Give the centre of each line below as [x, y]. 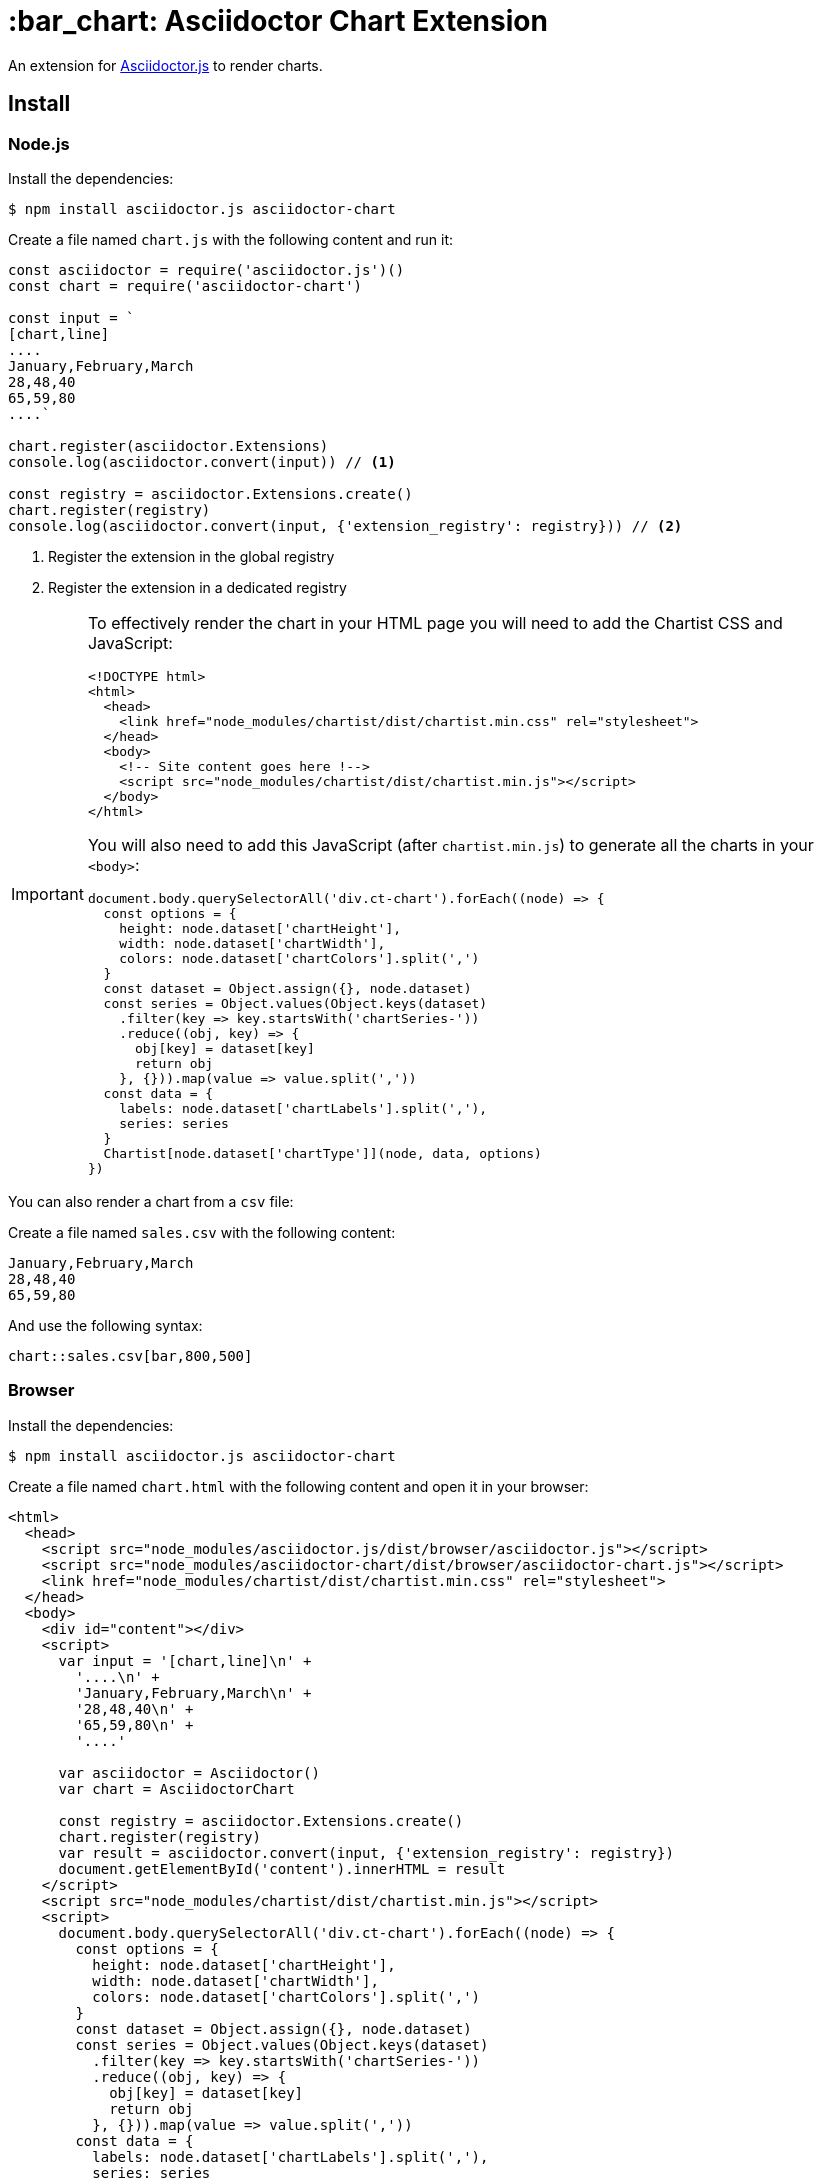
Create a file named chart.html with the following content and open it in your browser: [298, 1486]
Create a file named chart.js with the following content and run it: [231, 239]
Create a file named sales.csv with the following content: [202, 1232]
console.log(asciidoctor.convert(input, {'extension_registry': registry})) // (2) [345, 525]
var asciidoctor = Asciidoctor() [189, 1772]
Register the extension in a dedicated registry [197, 587]
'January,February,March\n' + [193, 1692]
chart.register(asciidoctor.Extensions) [168, 445]
